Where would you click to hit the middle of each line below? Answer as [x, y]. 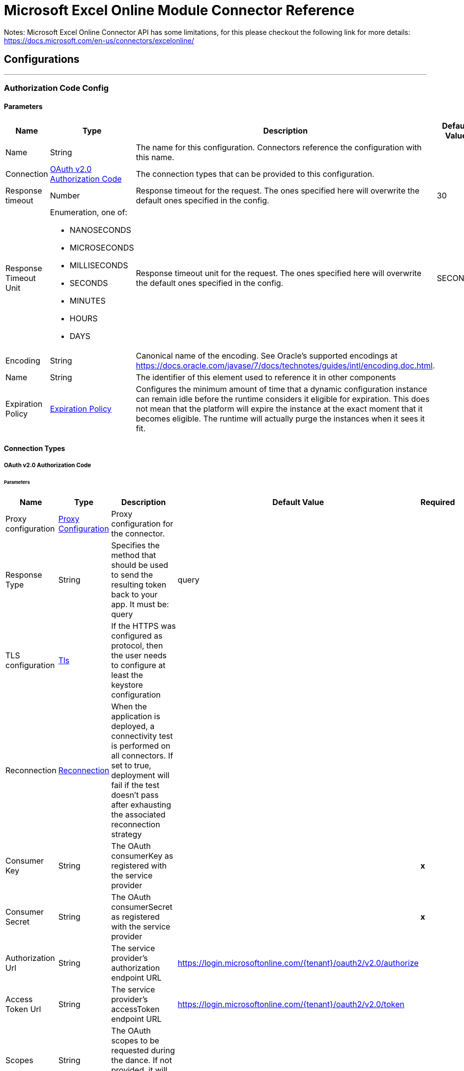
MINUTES [87, 301]
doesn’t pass [135, 795]
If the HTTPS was [144, 626]
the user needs [139, 655]
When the [129, 706]
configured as [137, 635]
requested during [143, 1050]
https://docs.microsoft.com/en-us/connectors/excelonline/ [99, 40]
